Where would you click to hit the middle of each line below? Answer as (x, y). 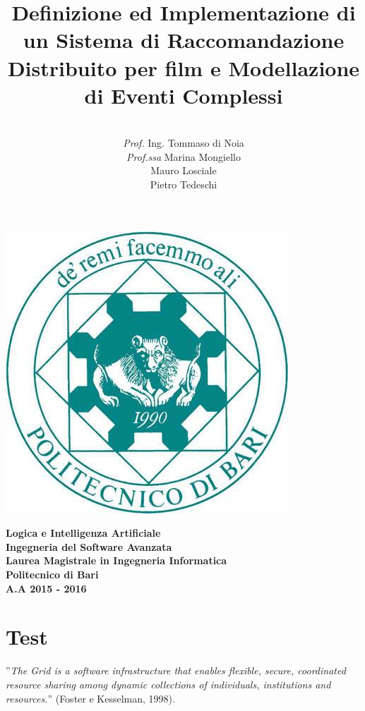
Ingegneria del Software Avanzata (89, 546)
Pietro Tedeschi (184, 184)
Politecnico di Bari (52, 575)
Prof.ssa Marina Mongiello (184, 156)
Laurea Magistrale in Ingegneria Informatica (116, 560)
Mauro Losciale (184, 170)
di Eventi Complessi (184, 95)
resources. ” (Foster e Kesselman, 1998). (90, 698)
